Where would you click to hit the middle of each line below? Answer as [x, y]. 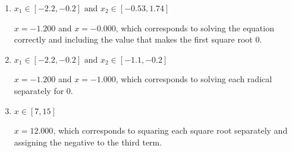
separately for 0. [43, 90]
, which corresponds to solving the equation [195, 28]
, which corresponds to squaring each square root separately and [170, 130]
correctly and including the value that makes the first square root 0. [138, 39]
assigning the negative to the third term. [88, 142]
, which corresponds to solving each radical [194, 79]
